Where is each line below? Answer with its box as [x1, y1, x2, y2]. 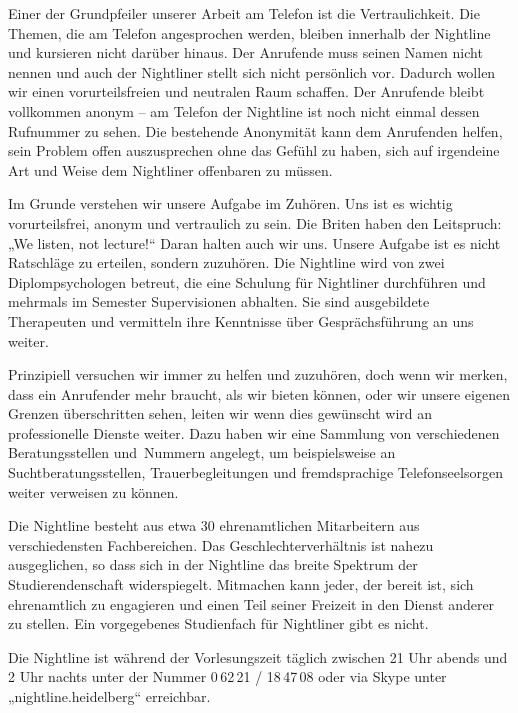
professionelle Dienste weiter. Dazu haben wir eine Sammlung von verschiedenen [8, 422, 500, 443]
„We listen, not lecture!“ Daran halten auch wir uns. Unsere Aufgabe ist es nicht [8, 232, 501, 253]
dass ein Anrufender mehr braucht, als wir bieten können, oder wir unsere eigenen [8, 383, 510, 404]
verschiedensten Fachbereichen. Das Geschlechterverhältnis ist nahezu [8, 534, 434, 555]
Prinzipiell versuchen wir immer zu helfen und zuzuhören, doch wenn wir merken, [8, 364, 508, 385]
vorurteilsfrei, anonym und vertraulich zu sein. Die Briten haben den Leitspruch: [8, 212, 502, 233]
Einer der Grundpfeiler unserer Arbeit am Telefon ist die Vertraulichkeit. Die [8, 3, 480, 23]
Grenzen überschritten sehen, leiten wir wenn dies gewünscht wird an [8, 403, 433, 424]
